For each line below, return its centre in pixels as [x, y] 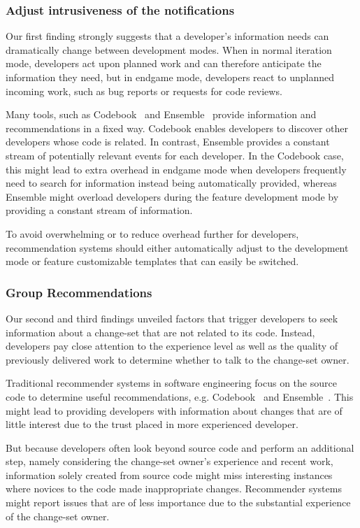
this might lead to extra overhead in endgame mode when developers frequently [176, 169]
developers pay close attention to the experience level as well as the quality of [172, 346]
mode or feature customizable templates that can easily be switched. [152, 261]
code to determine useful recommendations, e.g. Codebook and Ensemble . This [180, 396]
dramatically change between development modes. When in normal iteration [169, 49]
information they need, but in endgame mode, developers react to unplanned [170, 77]
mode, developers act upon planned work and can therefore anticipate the [164, 63]
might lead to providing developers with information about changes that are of [174, 410]
